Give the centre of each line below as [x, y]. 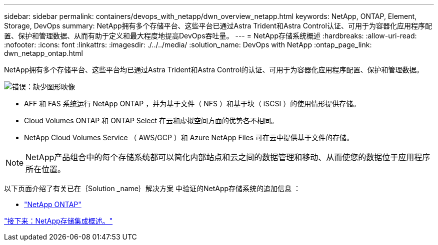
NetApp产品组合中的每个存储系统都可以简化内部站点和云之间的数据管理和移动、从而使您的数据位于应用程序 [228, 157]
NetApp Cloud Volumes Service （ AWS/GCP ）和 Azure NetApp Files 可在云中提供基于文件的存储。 [189, 137]
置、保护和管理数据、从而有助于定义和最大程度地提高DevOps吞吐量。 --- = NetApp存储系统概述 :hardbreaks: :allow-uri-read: [210, 36]
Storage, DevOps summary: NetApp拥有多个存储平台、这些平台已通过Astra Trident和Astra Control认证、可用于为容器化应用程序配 [218, 26]
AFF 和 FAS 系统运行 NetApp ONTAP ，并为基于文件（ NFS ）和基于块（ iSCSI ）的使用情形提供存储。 [192, 104]
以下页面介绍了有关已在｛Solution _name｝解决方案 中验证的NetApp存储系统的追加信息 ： [152, 188]
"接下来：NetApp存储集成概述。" [58, 221]
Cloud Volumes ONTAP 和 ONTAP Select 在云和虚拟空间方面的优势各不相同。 [151, 121]
